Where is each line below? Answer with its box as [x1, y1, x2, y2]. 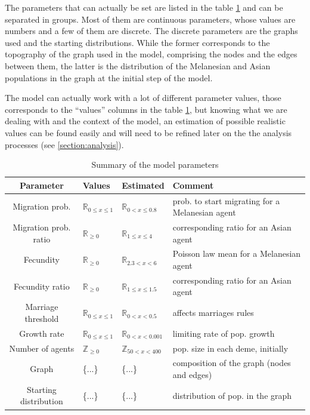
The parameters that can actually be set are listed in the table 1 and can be [5, 1, 283, 13]
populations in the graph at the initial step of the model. [5, 71, 213, 84]
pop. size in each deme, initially [172, 342, 289, 354]
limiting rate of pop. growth [172, 327, 275, 339]
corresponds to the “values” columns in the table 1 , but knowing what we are [5, 103, 287, 115]
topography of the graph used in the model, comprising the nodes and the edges [5, 48, 297, 60]
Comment [172, 179, 214, 191]
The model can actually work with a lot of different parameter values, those [5, 91, 281, 104]
